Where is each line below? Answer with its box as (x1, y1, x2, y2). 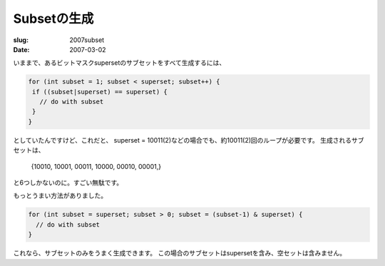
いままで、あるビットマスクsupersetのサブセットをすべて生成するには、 (13, 58, 226, 67)
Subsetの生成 (13, 11, 94, 26)
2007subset (69, 36, 105, 44)
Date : (13, 45, 30, 53)
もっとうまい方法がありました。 (13, 191, 107, 200)
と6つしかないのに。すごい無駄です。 (13, 178, 123, 187)
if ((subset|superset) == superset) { (32, 88, 168, 96)
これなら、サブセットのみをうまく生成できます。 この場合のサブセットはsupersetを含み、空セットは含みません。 (13, 249, 346, 257)
